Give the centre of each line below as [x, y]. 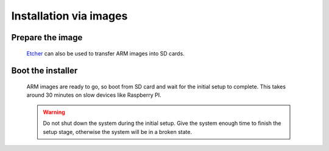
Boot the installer [44, 71]
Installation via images [69, 16]
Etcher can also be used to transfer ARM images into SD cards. [106, 53]
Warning [54, 112]
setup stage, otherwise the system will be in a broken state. [118, 132]
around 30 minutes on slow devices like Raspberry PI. [94, 95]
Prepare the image [47, 37]
